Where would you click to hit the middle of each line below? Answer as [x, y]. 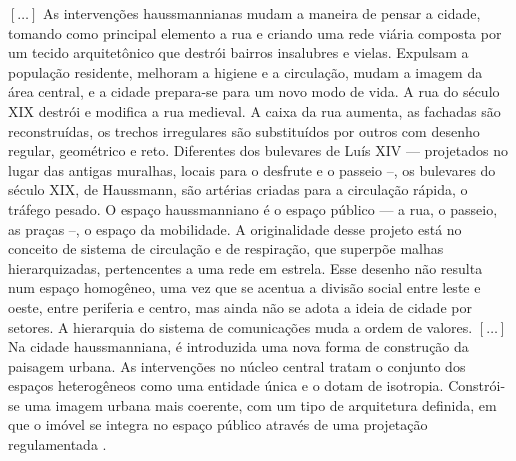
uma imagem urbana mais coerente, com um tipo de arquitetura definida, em [260, 404]
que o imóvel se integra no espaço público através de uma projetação [218, 424]
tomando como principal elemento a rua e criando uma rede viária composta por [255, 32]
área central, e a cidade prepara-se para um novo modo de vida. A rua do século [254, 91]
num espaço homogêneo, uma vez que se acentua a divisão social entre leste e [244, 287]
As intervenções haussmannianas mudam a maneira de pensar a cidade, [262, 13]
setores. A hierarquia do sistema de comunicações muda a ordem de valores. [240, 326]
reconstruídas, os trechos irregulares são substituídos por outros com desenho [244, 130]
